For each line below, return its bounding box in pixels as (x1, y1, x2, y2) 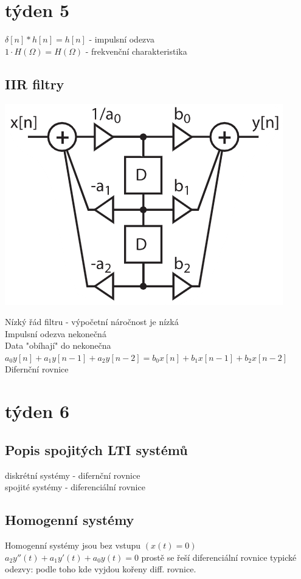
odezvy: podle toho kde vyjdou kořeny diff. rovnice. (5, 563, 196, 575)
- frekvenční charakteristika (85, 44, 187, 57)
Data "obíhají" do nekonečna (5, 339, 111, 352)
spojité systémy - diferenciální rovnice (5, 481, 145, 493)
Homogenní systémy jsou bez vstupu (5, 539, 141, 552)
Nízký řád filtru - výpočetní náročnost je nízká (5, 315, 179, 328)
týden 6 (5, 399, 69, 423)
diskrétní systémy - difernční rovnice (5, 468, 140, 481)
